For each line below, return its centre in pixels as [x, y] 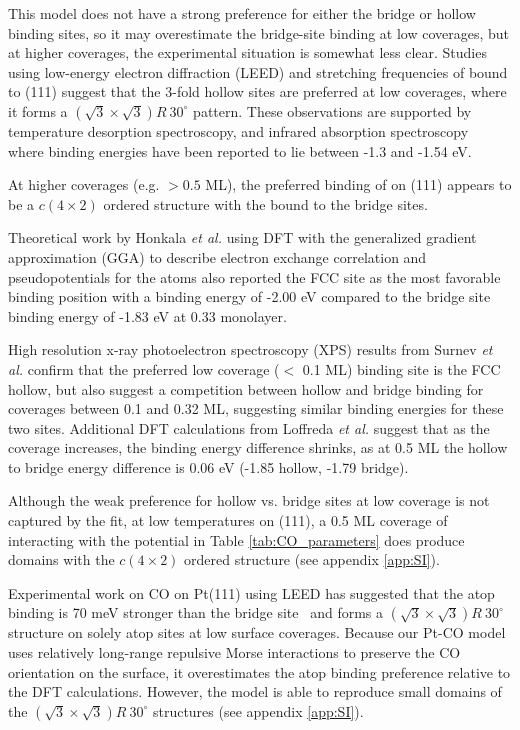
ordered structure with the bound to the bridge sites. [265, 203]
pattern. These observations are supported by [332, 110]
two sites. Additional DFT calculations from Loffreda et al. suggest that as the [249, 427]
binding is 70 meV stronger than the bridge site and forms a [195, 612]
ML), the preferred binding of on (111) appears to [358, 184]
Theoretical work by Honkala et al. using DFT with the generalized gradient [242, 237]
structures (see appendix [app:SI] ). [258, 710]
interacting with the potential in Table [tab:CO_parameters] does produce [236, 539]
